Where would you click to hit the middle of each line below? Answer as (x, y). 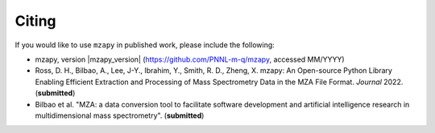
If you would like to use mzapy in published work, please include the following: (145, 45)
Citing (35, 21)
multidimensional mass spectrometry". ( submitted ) (120, 115)
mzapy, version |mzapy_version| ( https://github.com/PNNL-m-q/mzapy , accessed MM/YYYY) (190, 59)
